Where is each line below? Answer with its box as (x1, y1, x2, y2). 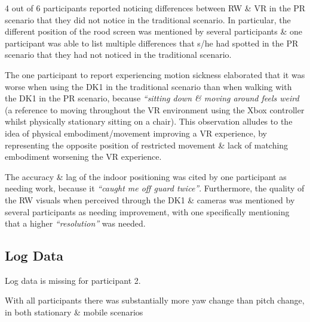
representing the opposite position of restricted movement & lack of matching (5, 138, 288, 151)
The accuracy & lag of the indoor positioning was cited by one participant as (5, 170, 287, 182)
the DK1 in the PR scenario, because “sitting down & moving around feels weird (5, 92, 299, 104)
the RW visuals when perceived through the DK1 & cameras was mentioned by (5, 193, 295, 206)
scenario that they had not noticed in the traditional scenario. (5, 48, 232, 61)
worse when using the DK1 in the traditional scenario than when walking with (5, 80, 292, 92)
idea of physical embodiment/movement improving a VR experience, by (5, 126, 267, 139)
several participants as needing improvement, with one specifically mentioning (5, 205, 290, 218)
